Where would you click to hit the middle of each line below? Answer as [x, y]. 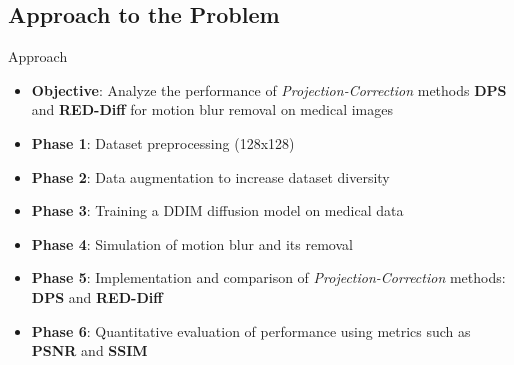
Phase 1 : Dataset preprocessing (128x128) [163, 142]
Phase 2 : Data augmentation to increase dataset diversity [210, 176]
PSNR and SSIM [89, 350]
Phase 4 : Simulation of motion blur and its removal [192, 243]
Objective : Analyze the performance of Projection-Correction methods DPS [269, 89]
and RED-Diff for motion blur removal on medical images [212, 109]
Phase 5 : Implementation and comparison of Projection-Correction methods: [268, 277]
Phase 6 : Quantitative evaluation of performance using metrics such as [251, 330]
